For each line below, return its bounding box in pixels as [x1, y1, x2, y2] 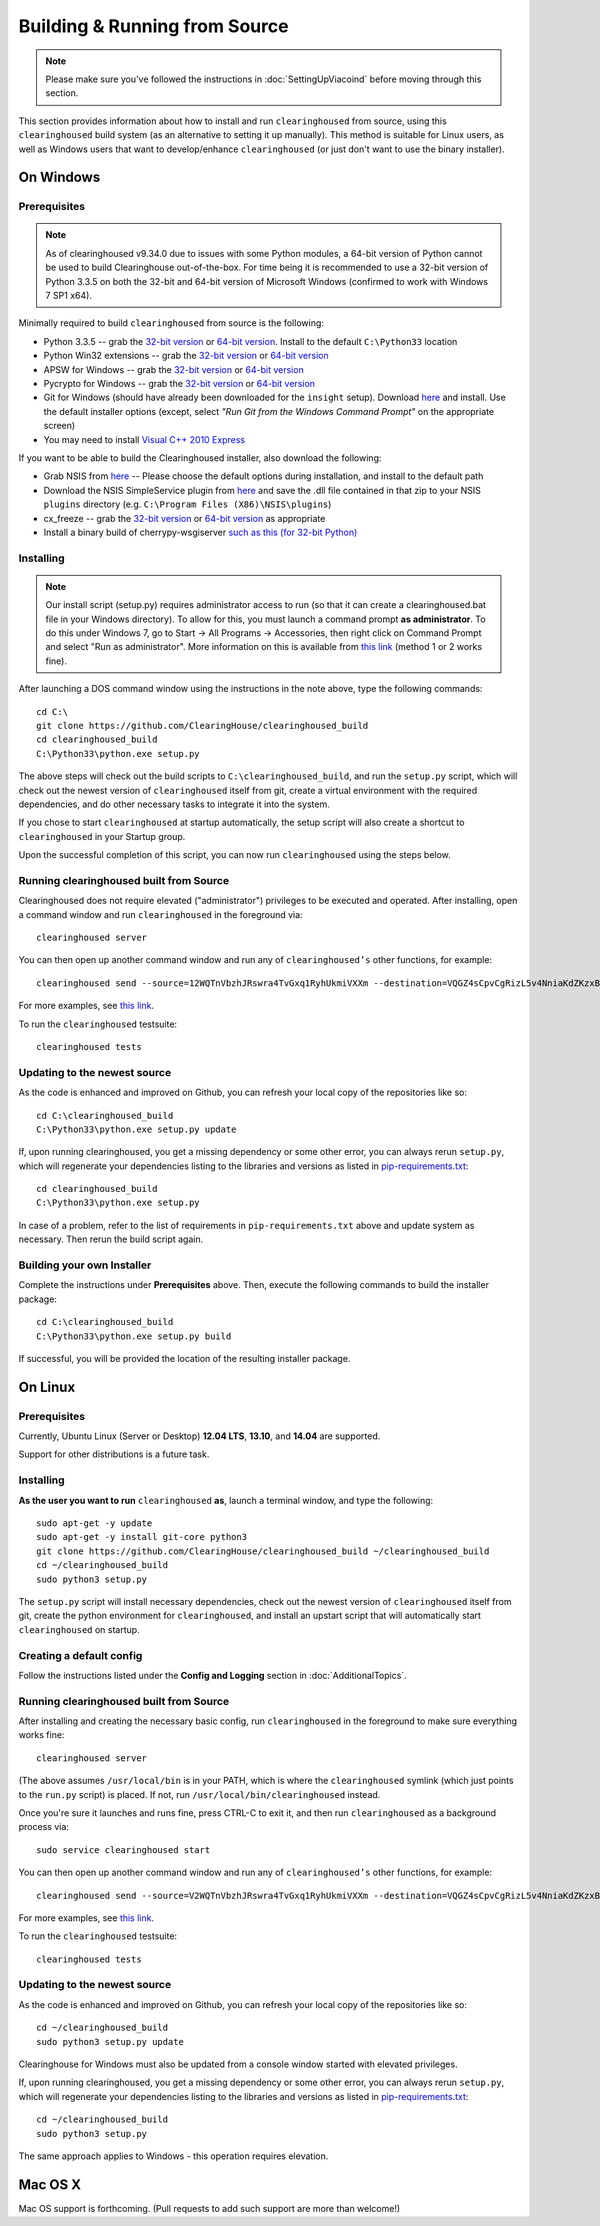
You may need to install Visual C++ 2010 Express [43, 433, 245, 445]
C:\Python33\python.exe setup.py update [36, 1123, 237, 1135]
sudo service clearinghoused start [36, 1844, 211, 1855]
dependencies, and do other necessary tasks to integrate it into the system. [18, 798, 330, 810]
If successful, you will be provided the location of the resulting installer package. [18, 1352, 351, 1364]
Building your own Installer [18, 1258, 152, 1272]
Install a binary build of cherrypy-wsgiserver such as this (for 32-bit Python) [43, 526, 358, 538]
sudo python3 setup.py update [36, 2036, 185, 2047]
